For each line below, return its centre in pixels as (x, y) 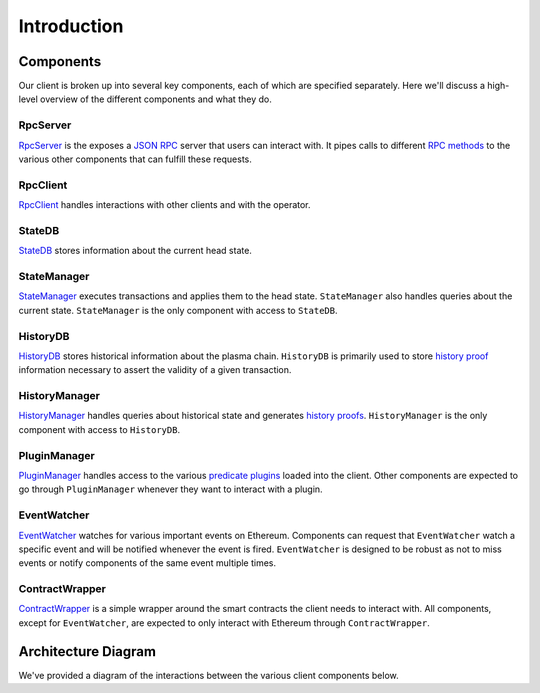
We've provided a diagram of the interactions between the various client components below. (208, 675)
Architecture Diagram (87, 651)
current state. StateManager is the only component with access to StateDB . (178, 310)
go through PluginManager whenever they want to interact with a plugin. (171, 489)
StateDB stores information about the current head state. (135, 251)
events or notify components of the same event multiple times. (147, 563)
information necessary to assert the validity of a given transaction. (155, 370)
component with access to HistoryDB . (99, 429)
